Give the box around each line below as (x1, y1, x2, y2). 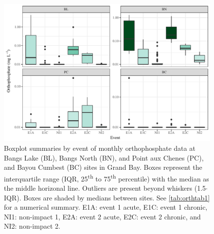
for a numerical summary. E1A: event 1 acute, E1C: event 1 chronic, (4, 202, 208, 212)
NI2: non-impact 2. (4, 221, 60, 231)
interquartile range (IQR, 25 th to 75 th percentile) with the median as (4, 172, 209, 183)
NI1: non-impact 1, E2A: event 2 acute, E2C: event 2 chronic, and (4, 211, 201, 221)
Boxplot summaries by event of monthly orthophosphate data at (4, 143, 196, 153)
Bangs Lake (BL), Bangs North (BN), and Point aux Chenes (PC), (4, 152, 204, 162)
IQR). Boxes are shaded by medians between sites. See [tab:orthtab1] (4, 192, 210, 202)
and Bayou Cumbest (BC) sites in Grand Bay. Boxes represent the (4, 162, 202, 172)
